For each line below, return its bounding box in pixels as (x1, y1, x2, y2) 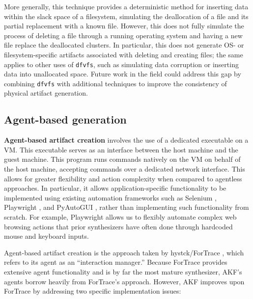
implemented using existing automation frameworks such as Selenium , (4, 192, 217, 202)
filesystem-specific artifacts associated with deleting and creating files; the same (4, 49, 243, 59)
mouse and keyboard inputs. (4, 231, 89, 241)
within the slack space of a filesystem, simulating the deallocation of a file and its (4, 11, 249, 21)
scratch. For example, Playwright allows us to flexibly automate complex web (4, 212, 237, 222)
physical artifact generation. (4, 88, 88, 98)
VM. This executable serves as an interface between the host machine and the (4, 144, 238, 154)
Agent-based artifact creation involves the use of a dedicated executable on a (4, 135, 249, 145)
